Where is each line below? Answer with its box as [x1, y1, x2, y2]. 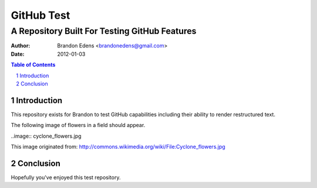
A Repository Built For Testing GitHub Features [11, 26, 197, 36]
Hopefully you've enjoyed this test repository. [11, 173, 121, 181]
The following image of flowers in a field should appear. [11, 122, 146, 129]
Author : [11, 42, 31, 49]
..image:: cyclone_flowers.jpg [11, 132, 82, 139]
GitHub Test [11, 9, 70, 22]
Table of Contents [11, 61, 56, 69]
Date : [11, 50, 25, 57]
